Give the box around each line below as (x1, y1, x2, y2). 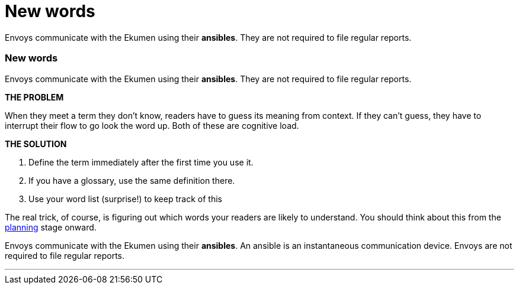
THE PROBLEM (5, 92, 64, 102)
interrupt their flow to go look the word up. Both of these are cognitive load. (5, 120, 299, 131)
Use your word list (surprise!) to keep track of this (28, 193, 222, 204)
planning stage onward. (5, 222, 97, 232)
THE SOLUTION (5, 138, 67, 149)
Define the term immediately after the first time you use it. (28, 157, 254, 167)
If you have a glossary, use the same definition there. (28, 175, 235, 186)
